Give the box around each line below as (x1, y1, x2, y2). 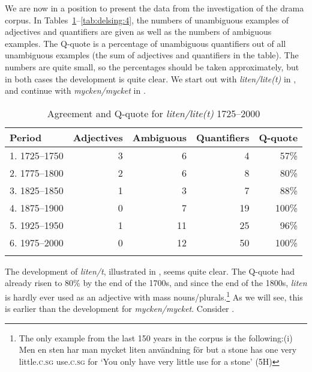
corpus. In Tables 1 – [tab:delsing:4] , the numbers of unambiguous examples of (5, 13, 289, 26)
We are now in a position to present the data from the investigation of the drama (5, 2, 304, 14)
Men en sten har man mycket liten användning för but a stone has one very (19, 343, 297, 356)
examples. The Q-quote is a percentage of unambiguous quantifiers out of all (5, 37, 286, 49)
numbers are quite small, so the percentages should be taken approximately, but (5, 60, 299, 73)
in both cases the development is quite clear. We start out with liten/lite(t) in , (5, 72, 296, 85)
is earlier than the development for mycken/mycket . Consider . (5, 302, 235, 315)
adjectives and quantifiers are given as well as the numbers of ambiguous (5, 25, 272, 38)
